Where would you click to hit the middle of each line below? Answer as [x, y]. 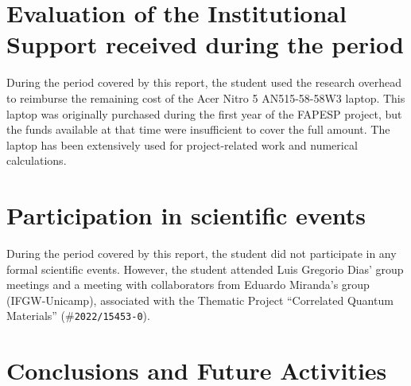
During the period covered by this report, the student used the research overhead [204, 82]
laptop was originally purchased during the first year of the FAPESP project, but [204, 113]
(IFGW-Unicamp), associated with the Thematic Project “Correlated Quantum [200, 300]
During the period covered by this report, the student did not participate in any [202, 253]
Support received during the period [205, 44]
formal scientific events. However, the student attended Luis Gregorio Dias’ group [205, 269]
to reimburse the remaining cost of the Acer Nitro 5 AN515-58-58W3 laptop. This [206, 97]
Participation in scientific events [186, 215]
